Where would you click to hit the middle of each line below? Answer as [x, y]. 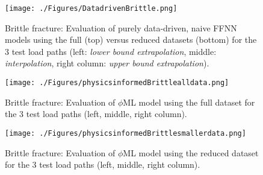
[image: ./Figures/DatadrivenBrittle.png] [91, 8]
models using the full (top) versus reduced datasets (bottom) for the [131, 40]
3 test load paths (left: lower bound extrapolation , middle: [111, 51]
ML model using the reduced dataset [191, 152]
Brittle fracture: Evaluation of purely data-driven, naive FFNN [121, 27]
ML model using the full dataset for [189, 102]
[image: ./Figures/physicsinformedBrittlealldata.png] [117, 83]
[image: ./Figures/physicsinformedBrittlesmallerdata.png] [125, 133]
